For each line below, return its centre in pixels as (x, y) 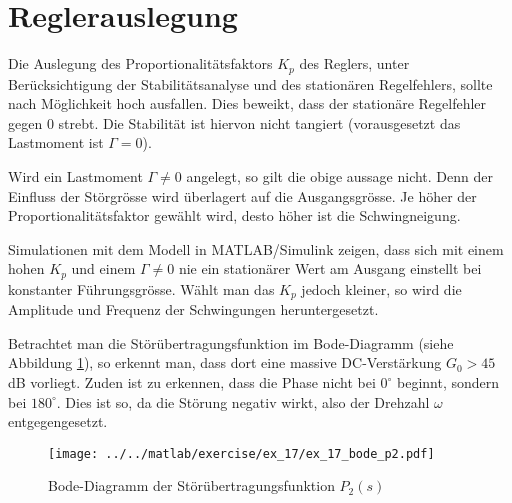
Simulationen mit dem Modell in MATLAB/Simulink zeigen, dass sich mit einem (256, 248)
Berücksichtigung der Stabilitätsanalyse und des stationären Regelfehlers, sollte (250, 83)
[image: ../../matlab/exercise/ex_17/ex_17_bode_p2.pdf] (241, 453)
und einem (103, 268)
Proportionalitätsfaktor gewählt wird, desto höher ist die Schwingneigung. (234, 215)
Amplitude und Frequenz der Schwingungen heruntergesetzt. (193, 309)
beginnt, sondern (448, 382)
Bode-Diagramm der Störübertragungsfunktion (191, 485)
